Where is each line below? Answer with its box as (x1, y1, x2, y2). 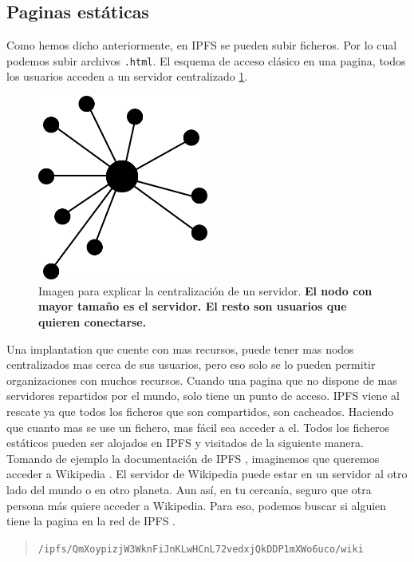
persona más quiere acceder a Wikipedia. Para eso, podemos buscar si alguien (6, 497, 387, 513)
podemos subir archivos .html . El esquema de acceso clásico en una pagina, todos (6, 52, 406, 69)
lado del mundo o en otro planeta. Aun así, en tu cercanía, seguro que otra (6, 481, 372, 497)
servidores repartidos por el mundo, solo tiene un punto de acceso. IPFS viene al (6, 387, 400, 404)
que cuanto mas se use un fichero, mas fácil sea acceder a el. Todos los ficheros (6, 418, 390, 435)
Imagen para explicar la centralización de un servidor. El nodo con (38, 282, 373, 299)
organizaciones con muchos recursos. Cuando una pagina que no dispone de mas (6, 371, 397, 388)
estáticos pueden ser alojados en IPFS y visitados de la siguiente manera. (6, 434, 364, 451)
